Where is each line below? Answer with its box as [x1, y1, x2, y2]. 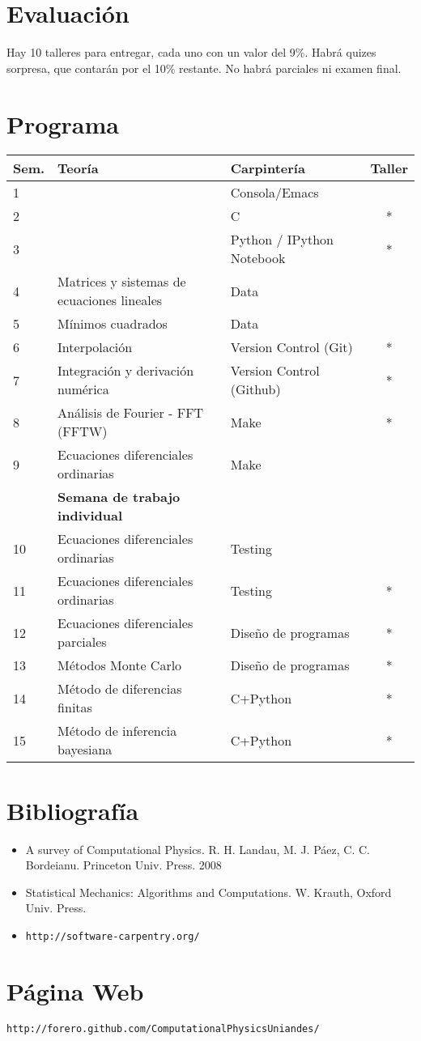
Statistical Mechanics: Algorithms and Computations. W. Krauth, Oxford [25, 883, 392, 900]
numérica [57, 380, 109, 399]
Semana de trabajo [57, 487, 181, 507]
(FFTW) [57, 422, 108, 441]
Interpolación [57, 338, 133, 357]
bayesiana [57, 740, 113, 759]
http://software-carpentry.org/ [25, 930, 200, 942]
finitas [57, 698, 92, 717]
